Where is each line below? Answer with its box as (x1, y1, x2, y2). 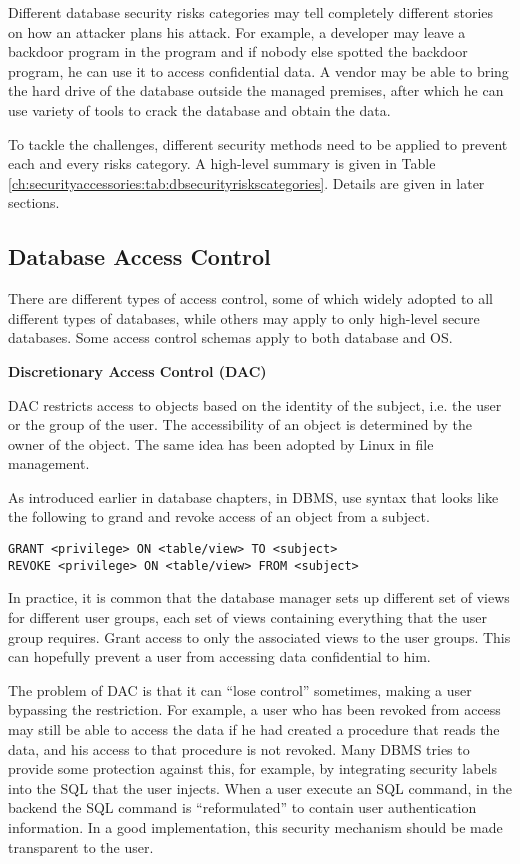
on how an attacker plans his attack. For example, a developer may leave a (8, 21, 466, 42)
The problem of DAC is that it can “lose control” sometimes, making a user (8, 679, 472, 700)
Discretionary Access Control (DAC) (8, 360, 267, 381)
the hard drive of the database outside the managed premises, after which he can (8, 80, 504, 101)
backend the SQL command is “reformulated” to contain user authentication (8, 797, 477, 818)
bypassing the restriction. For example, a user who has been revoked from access (8, 699, 501, 720)
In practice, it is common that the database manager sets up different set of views (8, 587, 510, 608)
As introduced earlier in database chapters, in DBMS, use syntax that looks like (8, 486, 499, 507)
